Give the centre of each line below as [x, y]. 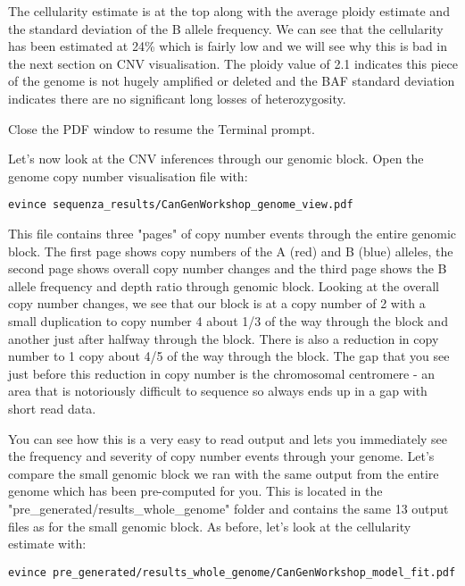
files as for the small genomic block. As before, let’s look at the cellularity [210, 526]
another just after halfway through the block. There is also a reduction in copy [224, 338]
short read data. [52, 408]
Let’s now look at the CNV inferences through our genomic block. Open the [216, 159]
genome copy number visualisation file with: [128, 176]
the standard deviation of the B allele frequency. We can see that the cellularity [226, 28]
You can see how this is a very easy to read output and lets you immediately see [228, 438]
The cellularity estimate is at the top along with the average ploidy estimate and [229, 11]
